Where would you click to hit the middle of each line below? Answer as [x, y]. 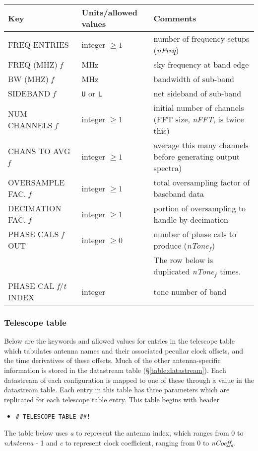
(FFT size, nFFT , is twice [199, 119]
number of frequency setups [201, 39]
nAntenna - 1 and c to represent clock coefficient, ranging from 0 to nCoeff [118, 442]
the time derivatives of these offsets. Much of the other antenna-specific [112, 360]
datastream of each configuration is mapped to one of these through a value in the [129, 380]
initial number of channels [199, 108]
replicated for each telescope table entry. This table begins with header [112, 399]
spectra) [168, 168]
